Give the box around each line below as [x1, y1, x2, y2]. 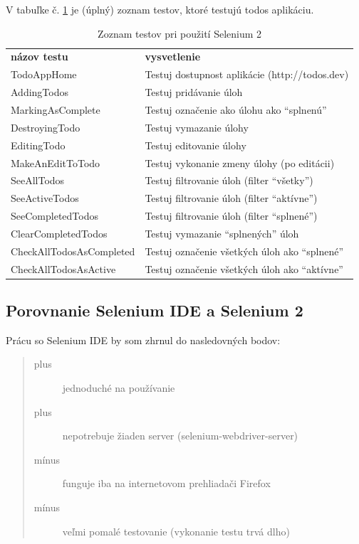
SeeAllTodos [11, 173, 65, 188]
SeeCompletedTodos [11, 208, 98, 223]
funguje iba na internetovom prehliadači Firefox [62, 476, 271, 491]
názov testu [11, 49, 68, 64]
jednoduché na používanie [62, 380, 175, 395]
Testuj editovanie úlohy [145, 137, 246, 152]
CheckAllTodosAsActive [11, 261, 116, 276]
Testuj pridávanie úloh [145, 85, 243, 100]
